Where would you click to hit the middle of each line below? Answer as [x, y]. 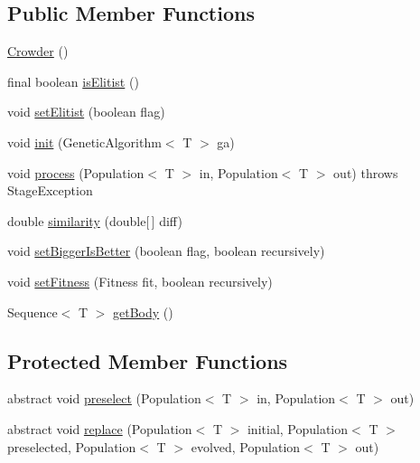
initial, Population [298, 428]
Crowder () [38, 51]
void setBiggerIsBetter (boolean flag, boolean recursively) [166, 251]
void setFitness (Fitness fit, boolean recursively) [140, 281]
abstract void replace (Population [100, 428]
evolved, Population [246, 446]
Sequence [33, 312]
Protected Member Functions [148, 360]
